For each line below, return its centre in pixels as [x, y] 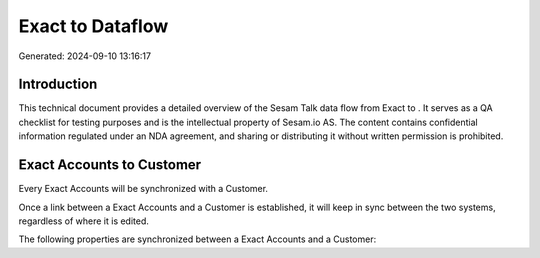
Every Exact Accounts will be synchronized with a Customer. [143, 189]
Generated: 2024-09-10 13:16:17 [85, 56]
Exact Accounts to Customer [110, 165]
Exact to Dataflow [93, 26]
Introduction [58, 84]
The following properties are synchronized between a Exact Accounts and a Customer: [197, 239]
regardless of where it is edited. [84, 221]
